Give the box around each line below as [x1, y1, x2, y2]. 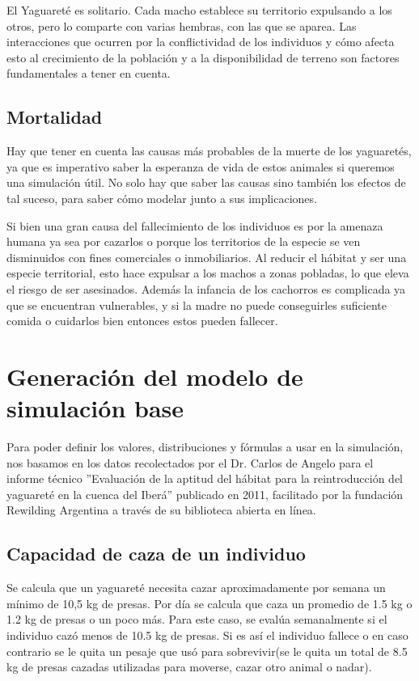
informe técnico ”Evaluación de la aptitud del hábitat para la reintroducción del [6, 470, 404, 487]
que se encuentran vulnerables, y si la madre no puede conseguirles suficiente [6, 296, 387, 313]
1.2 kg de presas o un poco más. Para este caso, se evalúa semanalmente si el [6, 611, 387, 628]
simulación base [6, 391, 184, 425]
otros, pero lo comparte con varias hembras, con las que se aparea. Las [6, 17, 357, 34]
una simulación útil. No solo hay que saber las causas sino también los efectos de [6, 174, 406, 191]
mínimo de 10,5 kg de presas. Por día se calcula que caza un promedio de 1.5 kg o [6, 594, 413, 611]
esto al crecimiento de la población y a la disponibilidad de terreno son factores [6, 49, 400, 66]
